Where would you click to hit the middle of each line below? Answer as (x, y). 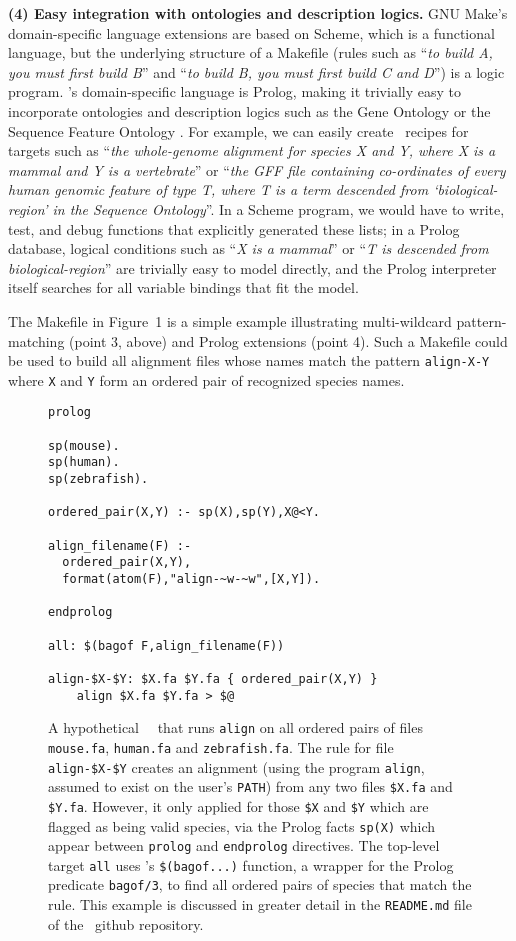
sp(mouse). (84, 445)
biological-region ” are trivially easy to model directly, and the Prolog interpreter (252, 267)
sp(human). (84, 462)
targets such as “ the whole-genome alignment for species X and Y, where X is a (252, 150)
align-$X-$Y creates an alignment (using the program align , (236, 766)
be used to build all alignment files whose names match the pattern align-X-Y (249, 360)
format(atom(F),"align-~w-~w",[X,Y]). (191, 578)
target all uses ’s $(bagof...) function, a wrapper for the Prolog (251, 864)
